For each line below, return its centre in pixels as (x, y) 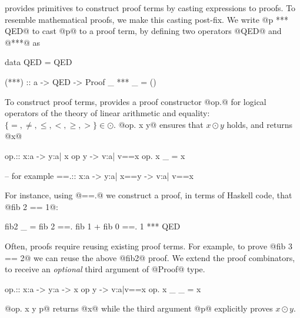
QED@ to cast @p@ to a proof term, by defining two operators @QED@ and (143, 31)
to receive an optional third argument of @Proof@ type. (105, 269)
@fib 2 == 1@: (32, 206)
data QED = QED (39, 62)
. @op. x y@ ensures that (159, 124)
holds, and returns (260, 124)
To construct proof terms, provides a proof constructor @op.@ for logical (136, 101)
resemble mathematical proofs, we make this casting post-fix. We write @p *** (146, 19)
